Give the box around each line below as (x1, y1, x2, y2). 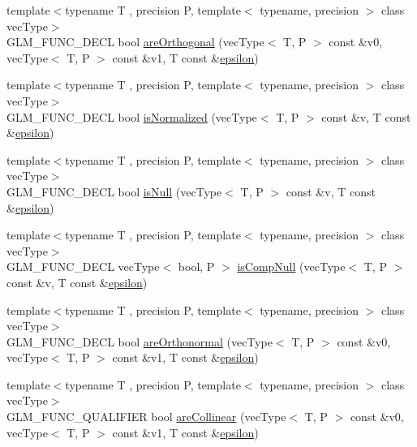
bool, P (178, 258, 215, 275)
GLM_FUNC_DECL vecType (6, 258, 160, 275)
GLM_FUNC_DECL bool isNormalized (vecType (6, 108, 257, 125)
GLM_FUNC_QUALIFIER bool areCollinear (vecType (6, 408, 286, 425)
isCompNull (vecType (237, 258, 346, 275)
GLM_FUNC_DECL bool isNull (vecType (6, 183, 222, 200)
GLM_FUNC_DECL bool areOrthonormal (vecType (6, 333, 273, 350)
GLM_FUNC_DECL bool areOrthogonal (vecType (6, 33, 264, 50)
